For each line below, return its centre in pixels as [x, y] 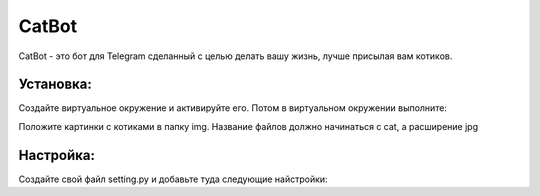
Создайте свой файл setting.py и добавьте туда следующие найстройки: [173, 179]
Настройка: [56, 155]
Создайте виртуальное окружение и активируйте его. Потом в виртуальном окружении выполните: [232, 108]
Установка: [55, 84]
